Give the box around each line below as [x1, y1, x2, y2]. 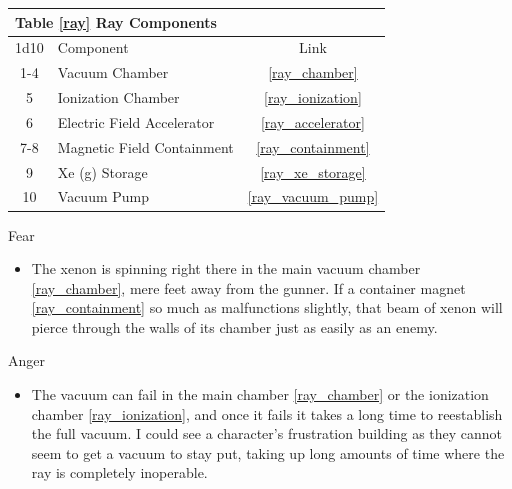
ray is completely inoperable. [31, 462, 208, 483]
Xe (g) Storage [57, 161, 148, 182]
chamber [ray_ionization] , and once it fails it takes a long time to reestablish [31, 403, 503, 424]
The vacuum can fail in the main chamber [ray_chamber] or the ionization [31, 384, 489, 405]
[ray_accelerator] [260, 111, 365, 132]
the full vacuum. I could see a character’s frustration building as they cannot [31, 423, 503, 444]
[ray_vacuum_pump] [247, 186, 379, 207]
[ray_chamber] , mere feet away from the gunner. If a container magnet [31, 277, 466, 298]
